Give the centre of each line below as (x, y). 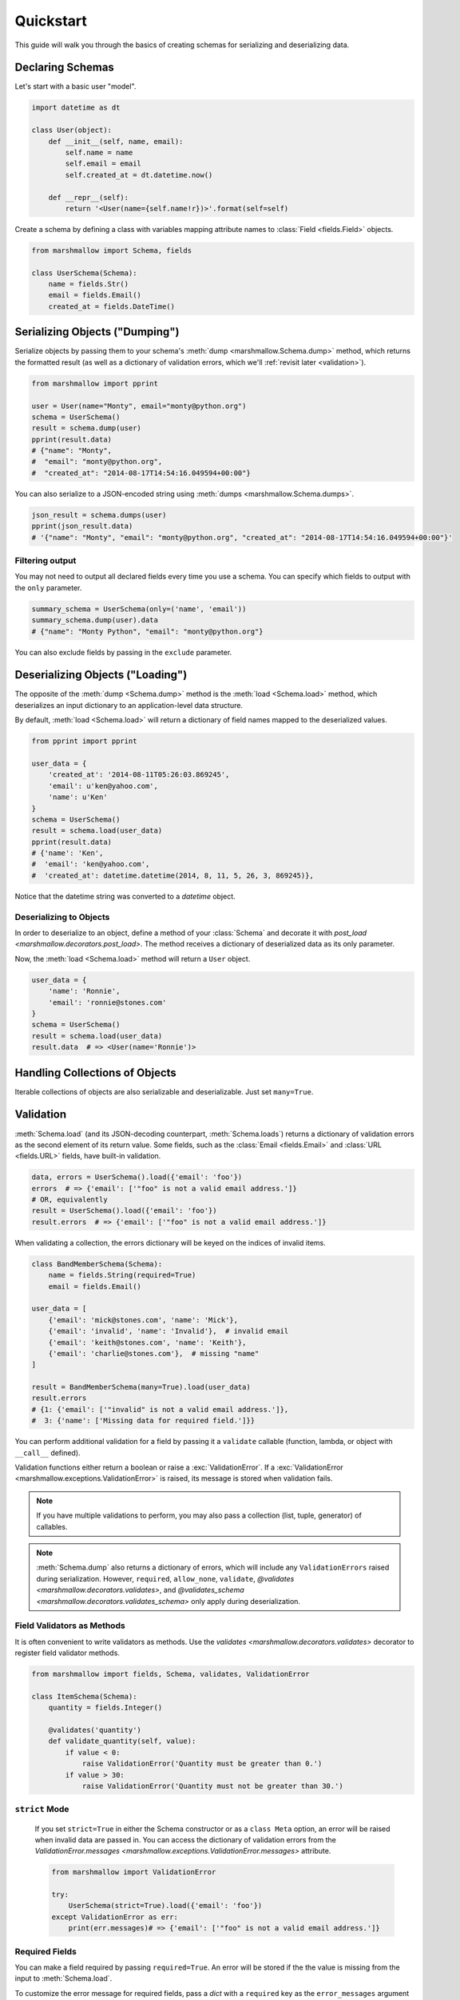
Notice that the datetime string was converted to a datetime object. (125, 896)
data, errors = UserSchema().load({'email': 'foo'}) (137, 1177)
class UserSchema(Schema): (84, 273)
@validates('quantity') (95, 1730)
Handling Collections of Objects (96, 1072)
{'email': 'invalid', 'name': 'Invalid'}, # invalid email (169, 1331)
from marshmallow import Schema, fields (111, 250)
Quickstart (51, 21)
